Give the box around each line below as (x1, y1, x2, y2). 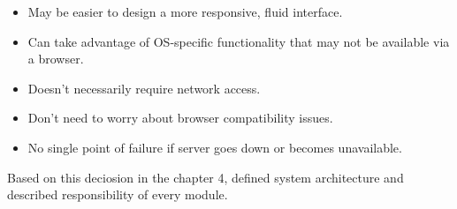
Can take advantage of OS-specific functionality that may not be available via (27, 32, 450, 50)
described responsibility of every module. (7, 185, 228, 204)
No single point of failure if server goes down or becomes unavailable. (27, 138, 402, 156)
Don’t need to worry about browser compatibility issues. (27, 108, 333, 127)
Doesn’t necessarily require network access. (27, 78, 261, 97)
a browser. (27, 49, 84, 68)
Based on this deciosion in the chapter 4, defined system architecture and (7, 168, 404, 186)
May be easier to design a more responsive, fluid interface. (27, 3, 343, 20)
